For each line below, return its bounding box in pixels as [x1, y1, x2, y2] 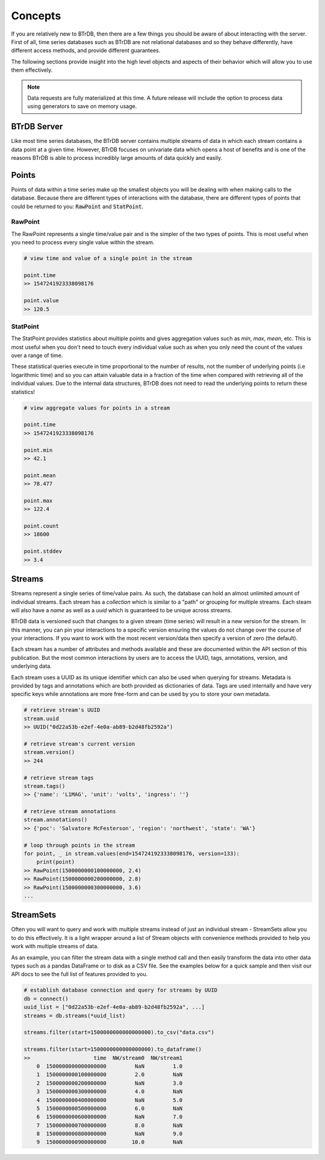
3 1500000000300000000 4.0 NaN [36, 1088, 183, 1095]
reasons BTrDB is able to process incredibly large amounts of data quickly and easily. [11, 154, 223, 161]
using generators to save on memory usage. [27, 103, 137, 110]
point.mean [23, 472, 56, 479]
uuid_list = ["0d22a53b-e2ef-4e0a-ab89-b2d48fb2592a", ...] [23, 1004, 205, 1010]
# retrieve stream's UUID [23, 706, 101, 714]
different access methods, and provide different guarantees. [11, 47, 161, 54]
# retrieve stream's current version [23, 740, 135, 747]
